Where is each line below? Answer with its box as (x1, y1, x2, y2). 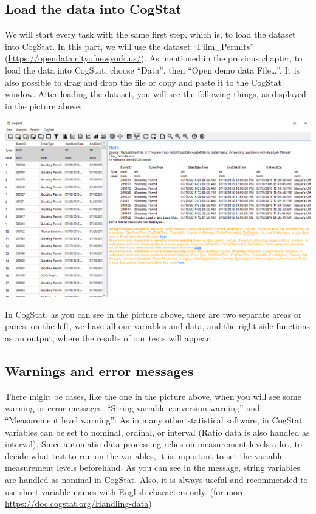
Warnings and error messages (5, 362, 194, 380)
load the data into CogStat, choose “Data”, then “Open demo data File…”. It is (5, 63, 300, 76)
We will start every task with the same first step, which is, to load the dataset (5, 28, 296, 41)
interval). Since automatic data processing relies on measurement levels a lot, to (5, 437, 302, 450)
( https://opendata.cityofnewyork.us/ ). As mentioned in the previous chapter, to (5, 52, 303, 64)
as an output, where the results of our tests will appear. (5, 332, 213, 344)
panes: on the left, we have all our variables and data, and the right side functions (5, 320, 311, 332)
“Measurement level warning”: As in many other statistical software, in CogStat (5, 414, 303, 426)
